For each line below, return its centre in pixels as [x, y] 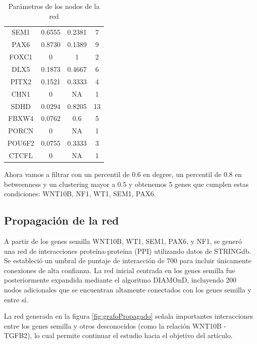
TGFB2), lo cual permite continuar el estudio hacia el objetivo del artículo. [118, 335]
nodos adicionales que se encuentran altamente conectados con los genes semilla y [128, 289]
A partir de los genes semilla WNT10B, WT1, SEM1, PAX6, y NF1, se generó [123, 241]
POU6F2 [21, 143]
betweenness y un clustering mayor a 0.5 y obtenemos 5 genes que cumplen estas [127, 184]
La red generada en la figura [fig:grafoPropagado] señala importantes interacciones [129, 316]
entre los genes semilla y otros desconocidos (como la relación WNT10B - [115, 325]
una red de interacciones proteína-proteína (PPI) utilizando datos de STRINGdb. [128, 251]
